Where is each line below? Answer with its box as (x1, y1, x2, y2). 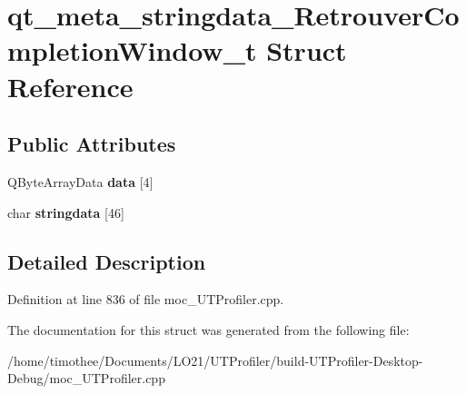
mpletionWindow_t (7, 32, 257, 69)
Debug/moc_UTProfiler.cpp (7, 369, 165, 388)
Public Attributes (7, 130, 176, 158)
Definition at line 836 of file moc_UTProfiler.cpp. (7, 290, 284, 309)
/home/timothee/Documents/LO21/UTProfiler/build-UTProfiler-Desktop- (7, 350, 423, 369)
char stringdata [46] (7, 202, 124, 222)
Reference (7, 67, 134, 104)
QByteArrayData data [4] (7, 172, 154, 191)
